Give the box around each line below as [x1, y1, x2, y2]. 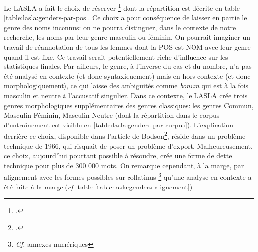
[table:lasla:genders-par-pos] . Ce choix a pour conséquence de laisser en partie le [4, 12, 247, 23]
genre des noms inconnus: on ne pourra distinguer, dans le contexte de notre [4, 22, 236, 32]
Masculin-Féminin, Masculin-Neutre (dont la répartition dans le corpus [4, 110, 220, 120]
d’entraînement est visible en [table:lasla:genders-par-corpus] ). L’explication [4, 119, 233, 129]
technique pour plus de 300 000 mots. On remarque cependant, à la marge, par [4, 160, 244, 170]
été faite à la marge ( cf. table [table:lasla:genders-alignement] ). [4, 181, 194, 191]
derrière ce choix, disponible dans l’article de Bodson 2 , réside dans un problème [4, 129, 246, 141]
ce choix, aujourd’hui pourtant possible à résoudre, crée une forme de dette [4, 150, 232, 161]
